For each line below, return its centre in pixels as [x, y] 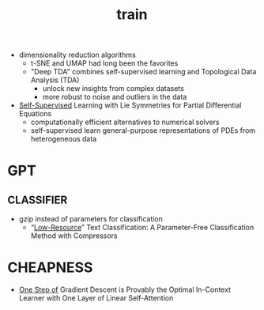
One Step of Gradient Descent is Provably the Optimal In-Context [124, 289]
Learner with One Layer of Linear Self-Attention [96, 298]
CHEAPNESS [50, 268]
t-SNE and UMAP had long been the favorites [104, 63]
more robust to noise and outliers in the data [115, 97]
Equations [35, 114]
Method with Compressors [74, 236]
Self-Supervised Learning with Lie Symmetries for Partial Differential [130, 105]
